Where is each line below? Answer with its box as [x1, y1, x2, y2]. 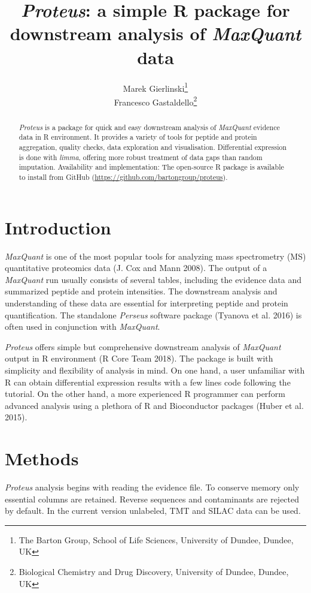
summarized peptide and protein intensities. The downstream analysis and [5, 285, 278, 297]
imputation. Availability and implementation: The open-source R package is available [19, 162, 284, 172]
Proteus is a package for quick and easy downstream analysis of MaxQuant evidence [19, 122, 280, 132]
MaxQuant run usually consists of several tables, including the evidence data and [5, 273, 301, 285]
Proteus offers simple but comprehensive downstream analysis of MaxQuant [5, 340, 281, 353]
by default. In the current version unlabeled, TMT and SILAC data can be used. [5, 504, 301, 517]
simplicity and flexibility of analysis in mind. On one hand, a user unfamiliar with [5, 364, 305, 377]
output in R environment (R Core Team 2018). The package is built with [5, 352, 273, 365]
